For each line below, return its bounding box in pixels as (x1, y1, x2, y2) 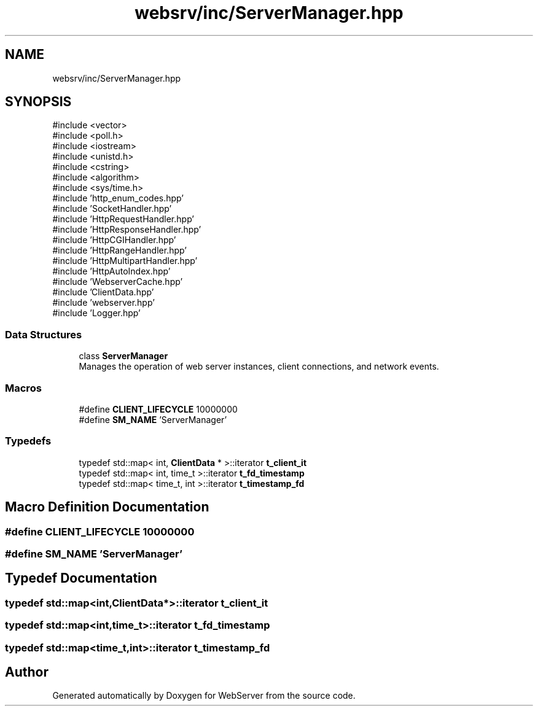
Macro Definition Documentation (5, 499, 209, 515)
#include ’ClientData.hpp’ (52, 287, 154, 298)
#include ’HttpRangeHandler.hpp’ (52, 245, 187, 256)
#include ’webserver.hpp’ (52, 297, 155, 308)
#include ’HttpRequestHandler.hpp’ (52, 214, 195, 225)
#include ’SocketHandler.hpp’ (52, 203, 172, 214)
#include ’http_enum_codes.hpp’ (52, 193, 184, 204)
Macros (5, 381, 42, 394)
